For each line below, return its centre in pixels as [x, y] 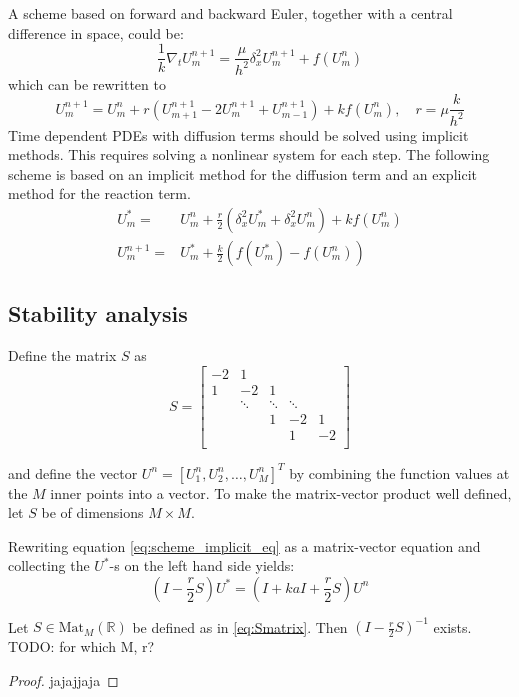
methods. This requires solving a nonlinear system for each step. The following [249, 154]
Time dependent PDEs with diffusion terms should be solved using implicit [238, 134]
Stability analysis [98, 313]
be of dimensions [92, 512]
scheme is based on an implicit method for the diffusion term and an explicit [242, 173]
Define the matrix [62, 355]
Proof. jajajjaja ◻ [63, 679]
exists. [452, 626]
